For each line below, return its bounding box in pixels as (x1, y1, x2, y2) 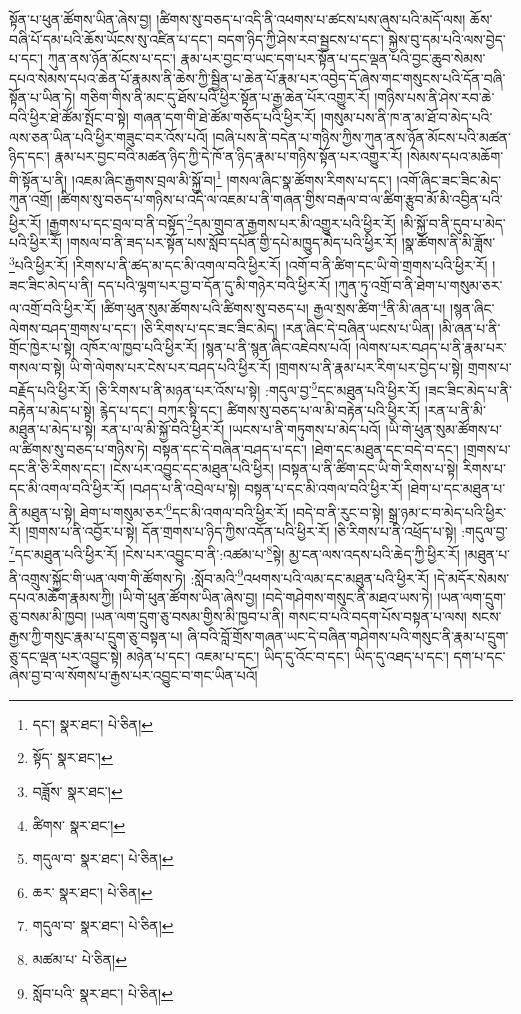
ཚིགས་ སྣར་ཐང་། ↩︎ (32, 814, 126, 835)
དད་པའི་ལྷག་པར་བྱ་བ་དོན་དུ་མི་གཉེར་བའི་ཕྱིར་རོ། (97, 274, 331, 295)
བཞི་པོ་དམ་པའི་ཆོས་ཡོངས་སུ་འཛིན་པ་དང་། (9, 28, 213, 49)
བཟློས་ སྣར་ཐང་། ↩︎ (32, 781, 123, 802)
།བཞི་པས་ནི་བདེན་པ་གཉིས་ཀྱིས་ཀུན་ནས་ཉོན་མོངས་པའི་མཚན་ (212, 126, 511, 147)
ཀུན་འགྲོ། (9, 189, 53, 209)
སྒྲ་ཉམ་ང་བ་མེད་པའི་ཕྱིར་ (388, 501, 507, 522)
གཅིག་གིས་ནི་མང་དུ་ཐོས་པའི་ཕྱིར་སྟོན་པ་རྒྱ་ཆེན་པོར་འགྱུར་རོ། (80, 87, 370, 108)
